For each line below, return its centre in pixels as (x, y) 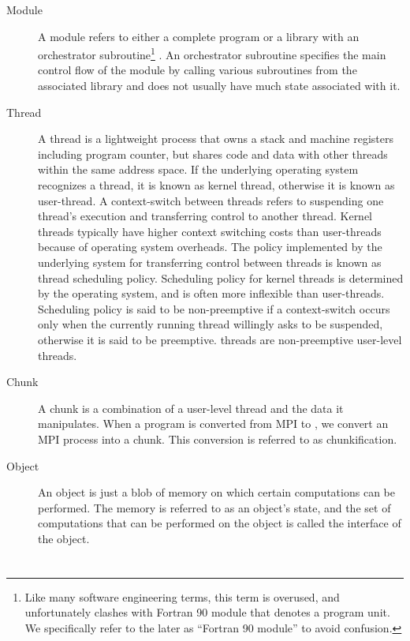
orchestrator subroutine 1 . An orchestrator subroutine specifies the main (212, 53)
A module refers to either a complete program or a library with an (199, 36)
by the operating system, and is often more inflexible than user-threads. (211, 293)
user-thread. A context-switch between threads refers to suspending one (211, 200)
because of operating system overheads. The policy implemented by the (210, 247)
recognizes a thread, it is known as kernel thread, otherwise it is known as (216, 185)
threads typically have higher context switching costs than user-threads (210, 231)
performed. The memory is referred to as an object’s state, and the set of (214, 507)
